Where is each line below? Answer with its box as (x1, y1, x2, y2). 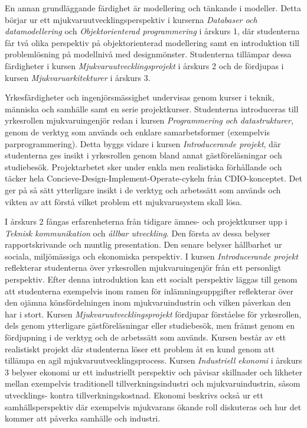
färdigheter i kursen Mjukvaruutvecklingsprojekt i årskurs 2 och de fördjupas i (5, 59, 284, 72)
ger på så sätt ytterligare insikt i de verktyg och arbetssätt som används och (5, 183, 281, 196)
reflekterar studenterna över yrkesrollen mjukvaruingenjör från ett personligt (5, 261, 282, 274)
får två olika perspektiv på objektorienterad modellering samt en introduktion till (5, 36, 300, 48)
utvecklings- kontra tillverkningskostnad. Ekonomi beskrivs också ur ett (5, 389, 263, 401)
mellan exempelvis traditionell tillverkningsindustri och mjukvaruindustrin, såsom (5, 377, 301, 390)
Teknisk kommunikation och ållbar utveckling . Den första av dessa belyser (5, 226, 270, 239)
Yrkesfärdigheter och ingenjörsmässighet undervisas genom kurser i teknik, (5, 91, 275, 103)
